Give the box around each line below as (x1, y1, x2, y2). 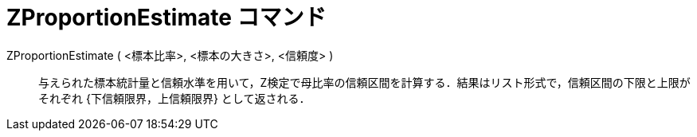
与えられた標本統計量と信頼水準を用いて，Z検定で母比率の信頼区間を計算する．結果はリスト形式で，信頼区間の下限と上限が (38, 75, 691, 89)
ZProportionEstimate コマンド (6, 4, 327, 31)
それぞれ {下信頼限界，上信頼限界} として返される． (38, 91, 311, 105)
